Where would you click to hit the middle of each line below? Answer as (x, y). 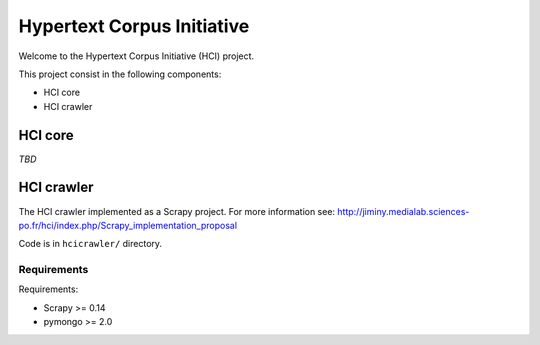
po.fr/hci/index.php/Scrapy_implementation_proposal (128, 225)
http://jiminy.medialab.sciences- (403, 211)
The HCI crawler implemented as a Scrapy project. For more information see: (176, 211)
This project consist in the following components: (120, 74)
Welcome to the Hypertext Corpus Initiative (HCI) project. (136, 56)
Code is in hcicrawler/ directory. (90, 244)
